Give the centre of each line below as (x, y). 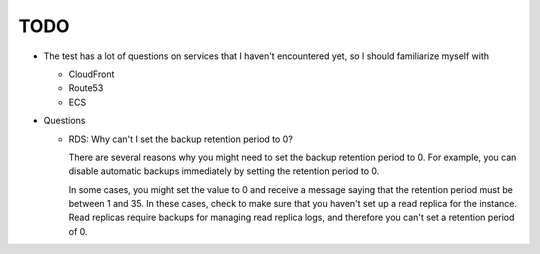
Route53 (86, 88)
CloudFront (91, 74)
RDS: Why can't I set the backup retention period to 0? (181, 139)
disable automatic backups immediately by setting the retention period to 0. (224, 171)
